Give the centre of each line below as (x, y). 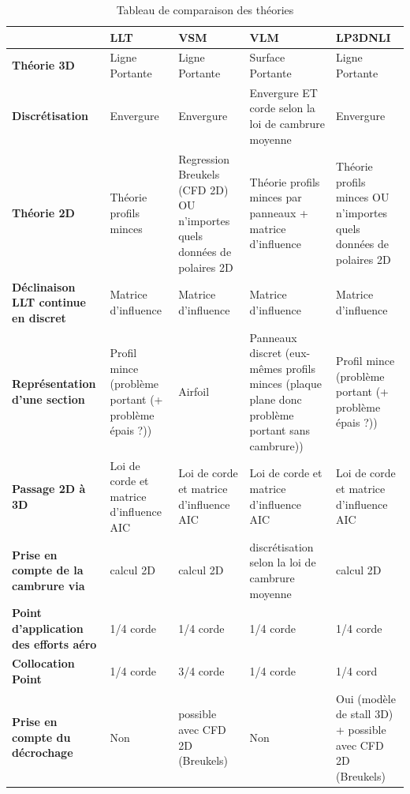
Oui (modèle (366, 698)
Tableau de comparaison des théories (205, 9)
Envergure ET (283, 92)
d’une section (48, 399)
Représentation (54, 384)
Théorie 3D (43, 65)
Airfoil (194, 391)
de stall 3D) (365, 714)
